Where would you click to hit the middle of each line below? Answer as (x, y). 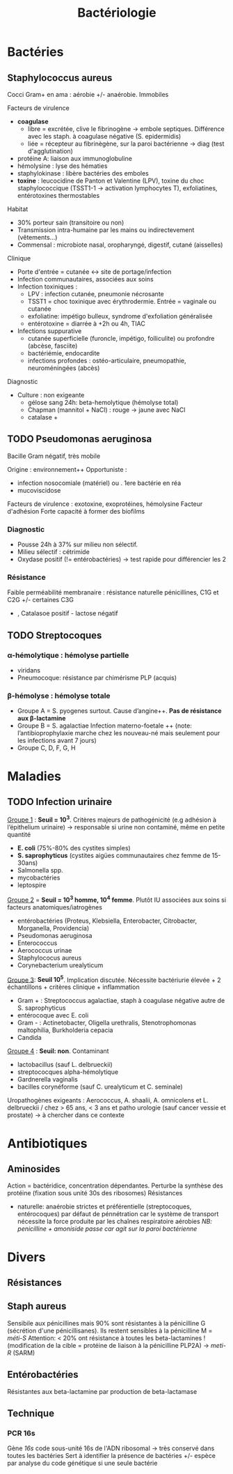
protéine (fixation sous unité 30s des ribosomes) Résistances (95, 1193)
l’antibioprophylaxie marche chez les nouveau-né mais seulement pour (119, 733)
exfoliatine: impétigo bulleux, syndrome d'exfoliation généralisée (120, 316)
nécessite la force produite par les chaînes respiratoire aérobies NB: (115, 1222)
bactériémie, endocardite (64, 353)
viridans (29, 670)
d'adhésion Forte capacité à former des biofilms (76, 511)
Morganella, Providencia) (53, 928)
